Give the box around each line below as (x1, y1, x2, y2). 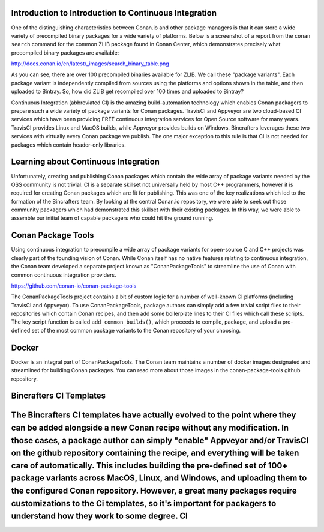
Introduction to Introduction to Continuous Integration (11, 8, 217, 18)
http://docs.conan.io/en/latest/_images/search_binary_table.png (11, 60, 169, 67)
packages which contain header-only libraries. (11, 141, 126, 148)
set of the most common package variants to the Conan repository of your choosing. (31, 327, 241, 334)
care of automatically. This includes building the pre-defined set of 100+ (11, 460, 288, 471)
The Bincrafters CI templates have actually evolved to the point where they (11, 410, 296, 420)
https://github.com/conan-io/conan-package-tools (11, 282, 137, 289)
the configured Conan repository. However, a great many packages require (11, 485, 297, 495)
